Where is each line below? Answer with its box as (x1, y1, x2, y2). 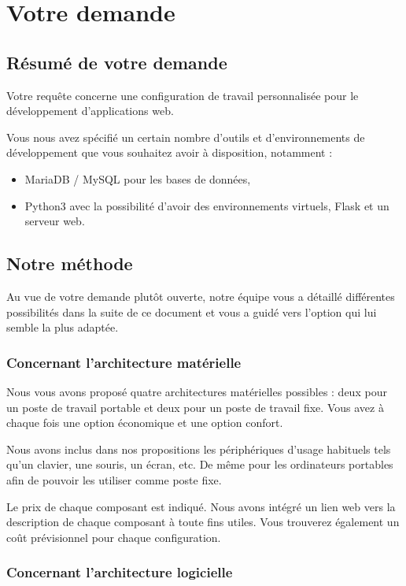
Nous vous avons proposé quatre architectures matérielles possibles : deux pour (6, 383, 387, 399)
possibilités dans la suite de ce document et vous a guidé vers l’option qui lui (6, 303, 377, 320)
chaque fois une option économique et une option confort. (6, 414, 283, 431)
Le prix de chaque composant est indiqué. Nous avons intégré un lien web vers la (6, 498, 396, 514)
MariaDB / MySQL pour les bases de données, (24, 170, 251, 187)
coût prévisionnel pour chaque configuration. (6, 529, 221, 545)
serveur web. (24, 213, 85, 229)
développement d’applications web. (6, 102, 174, 119)
